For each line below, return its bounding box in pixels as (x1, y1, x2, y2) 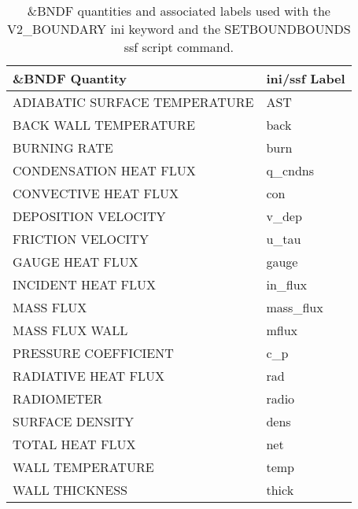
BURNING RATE (13, 138, 113, 157)
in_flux (266, 275, 308, 293)
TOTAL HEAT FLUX (13, 435, 136, 453)
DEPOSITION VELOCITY (13, 207, 166, 225)
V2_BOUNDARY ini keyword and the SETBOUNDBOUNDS (7, 20, 351, 38)
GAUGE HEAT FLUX (13, 253, 138, 271)
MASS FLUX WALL (13, 321, 128, 339)
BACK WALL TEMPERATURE (13, 116, 195, 134)
